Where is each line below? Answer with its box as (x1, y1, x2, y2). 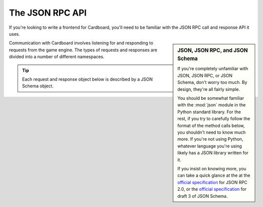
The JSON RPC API (9, 7, 87, 18)
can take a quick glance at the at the (177, 172, 250, 178)
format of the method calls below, (177, 123, 245, 128)
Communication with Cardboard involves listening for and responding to (9, 40, 153, 46)
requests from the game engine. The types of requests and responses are (9, 47, 158, 53)
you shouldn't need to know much (177, 129, 246, 135)
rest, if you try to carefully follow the (177, 116, 250, 122)
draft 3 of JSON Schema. (177, 193, 228, 199)
